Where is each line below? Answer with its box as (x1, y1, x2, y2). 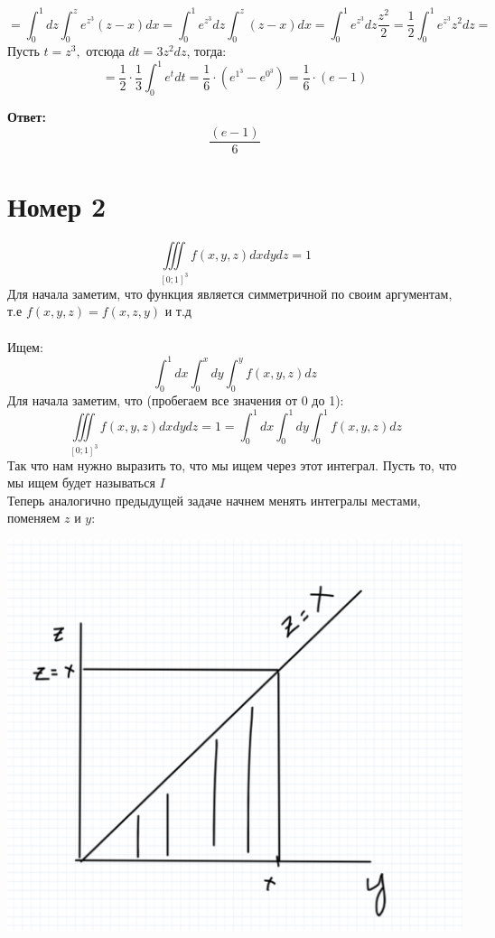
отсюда (86, 42, 125, 60)
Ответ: (7, 107, 46, 126)
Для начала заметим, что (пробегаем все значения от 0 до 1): (7, 390, 344, 409)
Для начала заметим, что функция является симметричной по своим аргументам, (7, 283, 453, 302)
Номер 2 (7, 188, 107, 225)
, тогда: (186, 42, 227, 60)
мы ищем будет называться (7, 473, 155, 492)
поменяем (7, 508, 61, 527)
